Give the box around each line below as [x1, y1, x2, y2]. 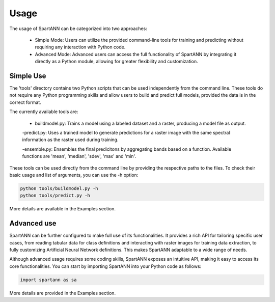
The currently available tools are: [9, 108, 78, 115]
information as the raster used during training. [22, 136, 119, 143]
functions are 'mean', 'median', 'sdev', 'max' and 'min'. [22, 153, 136, 159]
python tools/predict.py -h [20, 193, 90, 199]
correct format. [9, 99, 41, 105]
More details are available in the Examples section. [9, 206, 116, 212]
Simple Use [9, 71, 46, 80]
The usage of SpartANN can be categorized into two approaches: [9, 25, 147, 32]
